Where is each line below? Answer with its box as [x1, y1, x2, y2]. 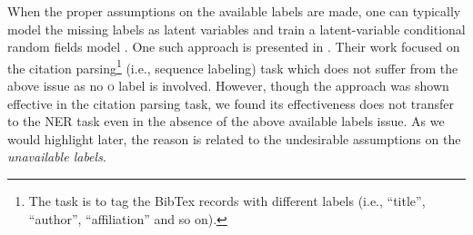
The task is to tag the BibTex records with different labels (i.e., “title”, [28, 191, 426, 210]
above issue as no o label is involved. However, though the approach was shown [7, 76, 449, 95]
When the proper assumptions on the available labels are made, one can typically [7, 2, 461, 20]
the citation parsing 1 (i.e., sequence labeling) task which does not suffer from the [7, 55, 458, 77]
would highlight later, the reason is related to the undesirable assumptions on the [7, 129, 461, 148]
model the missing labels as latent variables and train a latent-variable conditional [7, 19, 466, 38]
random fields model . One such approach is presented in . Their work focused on [7, 37, 460, 56]
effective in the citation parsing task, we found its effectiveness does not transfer [7, 93, 454, 113]
